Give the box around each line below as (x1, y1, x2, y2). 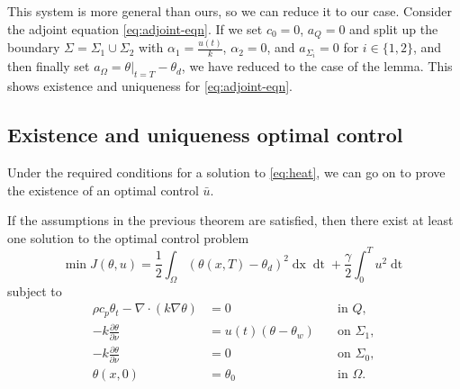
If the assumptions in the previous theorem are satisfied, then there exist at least (7, 211, 454, 230)
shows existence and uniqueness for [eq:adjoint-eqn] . (7, 77, 293, 95)
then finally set (7, 57, 90, 76)
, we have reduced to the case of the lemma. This (181, 57, 453, 76)
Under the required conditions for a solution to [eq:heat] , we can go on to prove (7, 163, 446, 182)
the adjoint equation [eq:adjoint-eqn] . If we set (7, 19, 263, 38)
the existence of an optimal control (7, 180, 199, 199)
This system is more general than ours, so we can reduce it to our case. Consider (7, 2, 452, 20)
